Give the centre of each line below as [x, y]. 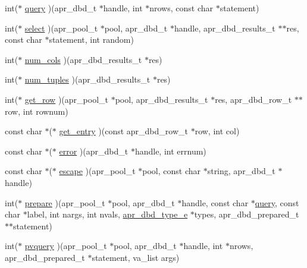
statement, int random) [91, 40]
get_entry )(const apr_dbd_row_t [123, 131]
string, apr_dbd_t [241, 171]
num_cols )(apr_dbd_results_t [83, 59]
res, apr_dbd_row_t [253, 99]
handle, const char [215, 202]
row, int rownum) [37, 111]
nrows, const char [181, 8]
